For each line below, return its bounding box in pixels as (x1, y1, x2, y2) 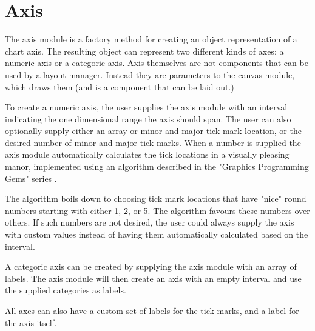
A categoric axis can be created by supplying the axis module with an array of (5, 260, 297, 273)
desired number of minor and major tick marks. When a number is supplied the (5, 136, 301, 149)
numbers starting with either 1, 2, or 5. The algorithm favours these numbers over (5, 204, 310, 216)
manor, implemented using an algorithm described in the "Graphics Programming (5, 160, 309, 173)
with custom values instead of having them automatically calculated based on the (5, 228, 308, 241)
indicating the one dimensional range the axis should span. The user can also (5, 112, 291, 125)
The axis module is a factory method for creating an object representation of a (5, 33, 297, 45)
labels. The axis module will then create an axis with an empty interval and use (5, 272, 302, 284)
